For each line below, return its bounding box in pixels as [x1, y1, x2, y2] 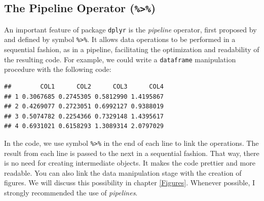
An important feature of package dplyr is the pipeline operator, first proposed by [4, 24, 257, 34]
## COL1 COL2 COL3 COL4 [4, 83, 164, 90]
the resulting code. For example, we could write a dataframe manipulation [4, 54, 236, 64]
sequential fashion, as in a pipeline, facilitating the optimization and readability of [4, 44, 259, 55]
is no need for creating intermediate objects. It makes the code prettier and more [4, 157, 255, 168]
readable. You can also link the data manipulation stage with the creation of [4, 167, 242, 178]
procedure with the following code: [4, 64, 111, 74]
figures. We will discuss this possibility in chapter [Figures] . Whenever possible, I [4, 177, 255, 188]
